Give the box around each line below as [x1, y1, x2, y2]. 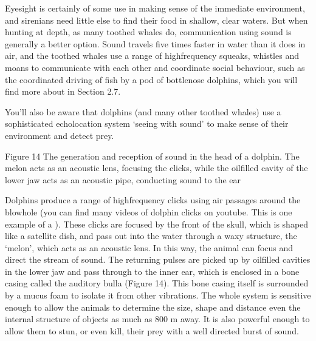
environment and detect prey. [5, 129, 114, 141]
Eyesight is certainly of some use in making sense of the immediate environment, [5, 2, 305, 14]
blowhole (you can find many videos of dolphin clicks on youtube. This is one [5, 205, 292, 218]
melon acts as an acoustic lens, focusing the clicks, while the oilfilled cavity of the [5, 161, 308, 174]
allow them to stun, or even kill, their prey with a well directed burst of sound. [5, 324, 299, 337]
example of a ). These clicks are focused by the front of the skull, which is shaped [5, 217, 309, 230]
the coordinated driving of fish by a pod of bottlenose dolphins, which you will [5, 73, 298, 86]
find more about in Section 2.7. [5, 85, 121, 98]
